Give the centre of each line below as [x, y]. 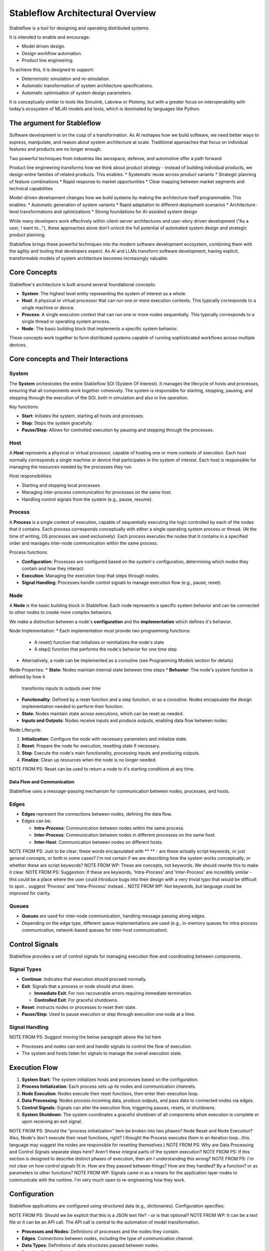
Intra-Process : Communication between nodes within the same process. [109, 828]
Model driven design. [43, 46]
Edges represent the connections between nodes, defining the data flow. [97, 814]
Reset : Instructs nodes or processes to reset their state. [79, 1007]
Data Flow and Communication [42, 782]
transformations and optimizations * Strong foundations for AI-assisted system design [109, 212]
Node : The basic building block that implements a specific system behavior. [100, 328]
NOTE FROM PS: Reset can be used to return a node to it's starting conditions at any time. [102, 769]
